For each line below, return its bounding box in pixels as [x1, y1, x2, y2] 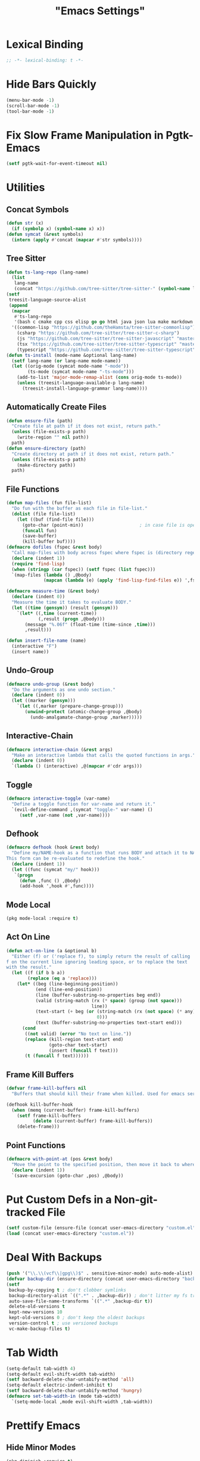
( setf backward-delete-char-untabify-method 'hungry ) [6, 1388, 143, 1394]
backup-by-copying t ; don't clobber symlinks [8, 1287, 127, 1293]
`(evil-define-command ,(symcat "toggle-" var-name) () [11, 806, 153, 813]
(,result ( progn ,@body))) [37, 616, 105, 622]
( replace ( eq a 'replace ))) [27, 975, 97, 981]
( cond [21, 1025, 36, 1031]
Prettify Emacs [6, 1419, 80, 1432]
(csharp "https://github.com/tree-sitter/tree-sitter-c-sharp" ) [17, 330, 180, 336]
